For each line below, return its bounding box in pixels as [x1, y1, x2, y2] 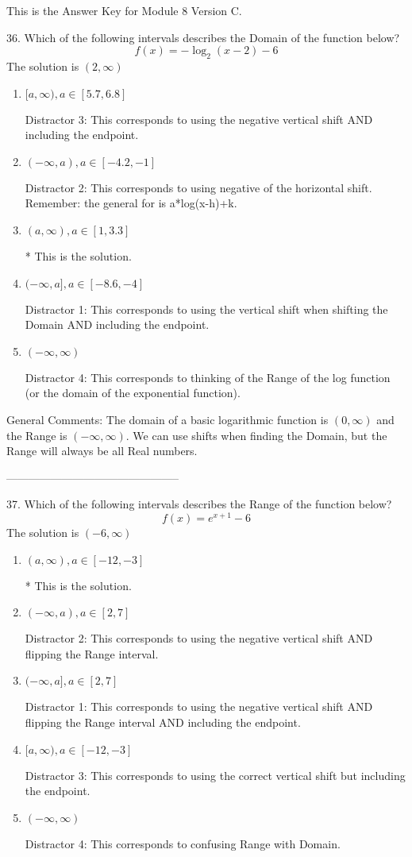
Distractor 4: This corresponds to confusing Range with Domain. [25, 835, 341, 851]
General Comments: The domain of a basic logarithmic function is [6, 411, 329, 427]
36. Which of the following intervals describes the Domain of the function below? [6, 29, 400, 45]
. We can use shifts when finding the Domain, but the [125, 427, 387, 443]
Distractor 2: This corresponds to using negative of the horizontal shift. [25, 179, 372, 195]
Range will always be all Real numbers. [6, 442, 198, 459]
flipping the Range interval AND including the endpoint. [25, 713, 301, 730]
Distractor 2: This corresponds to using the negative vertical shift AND [25, 630, 373, 647]
